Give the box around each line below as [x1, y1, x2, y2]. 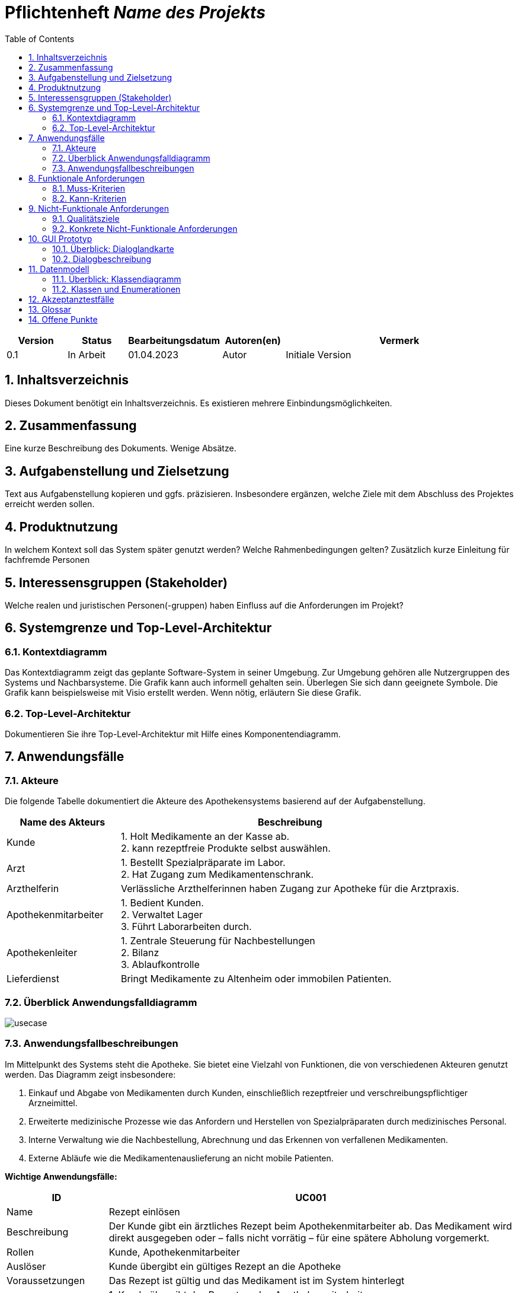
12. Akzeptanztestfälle [28, 294, 114, 304]
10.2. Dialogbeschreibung [52, 253, 152, 264]
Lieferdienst [7, 973, 59, 985]
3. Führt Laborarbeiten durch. [120, 921, 252, 933]
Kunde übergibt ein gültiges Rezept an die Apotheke [108, 1260, 341, 1272]
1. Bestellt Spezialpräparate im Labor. [120, 856, 286, 869]
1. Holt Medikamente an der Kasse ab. [120, 830, 290, 843]
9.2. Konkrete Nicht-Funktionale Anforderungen [52, 223, 238, 234]
